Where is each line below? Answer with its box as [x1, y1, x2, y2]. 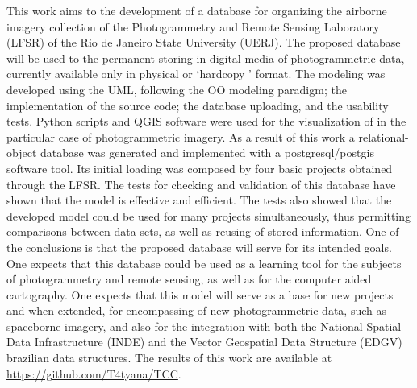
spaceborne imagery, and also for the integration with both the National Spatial [6, 317, 402, 334]
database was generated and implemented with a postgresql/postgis [40, 144, 374, 161]
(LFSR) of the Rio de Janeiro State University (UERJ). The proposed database [6, 34, 401, 51]
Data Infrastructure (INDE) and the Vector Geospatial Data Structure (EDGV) [6, 333, 402, 350]
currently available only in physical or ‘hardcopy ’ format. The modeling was [6, 65, 386, 82]
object [6, 144, 37, 161]
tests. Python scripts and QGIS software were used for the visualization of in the [6, 113, 407, 130]
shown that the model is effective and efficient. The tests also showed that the [6, 192, 392, 208]
